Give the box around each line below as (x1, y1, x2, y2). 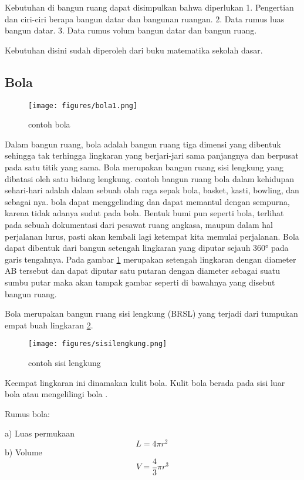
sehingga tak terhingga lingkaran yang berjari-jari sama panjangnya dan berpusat (5, 149, 299, 162)
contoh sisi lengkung (28, 356, 101, 368)
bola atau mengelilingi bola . (5, 388, 108, 400)
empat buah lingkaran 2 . (5, 318, 93, 331)
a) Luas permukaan (5, 427, 75, 439)
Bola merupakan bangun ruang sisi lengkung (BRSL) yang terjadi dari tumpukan (5, 307, 298, 320)
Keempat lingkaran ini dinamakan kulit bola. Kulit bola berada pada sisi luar (5, 376, 285, 388)
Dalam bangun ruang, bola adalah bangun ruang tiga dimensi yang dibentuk (5, 137, 281, 150)
